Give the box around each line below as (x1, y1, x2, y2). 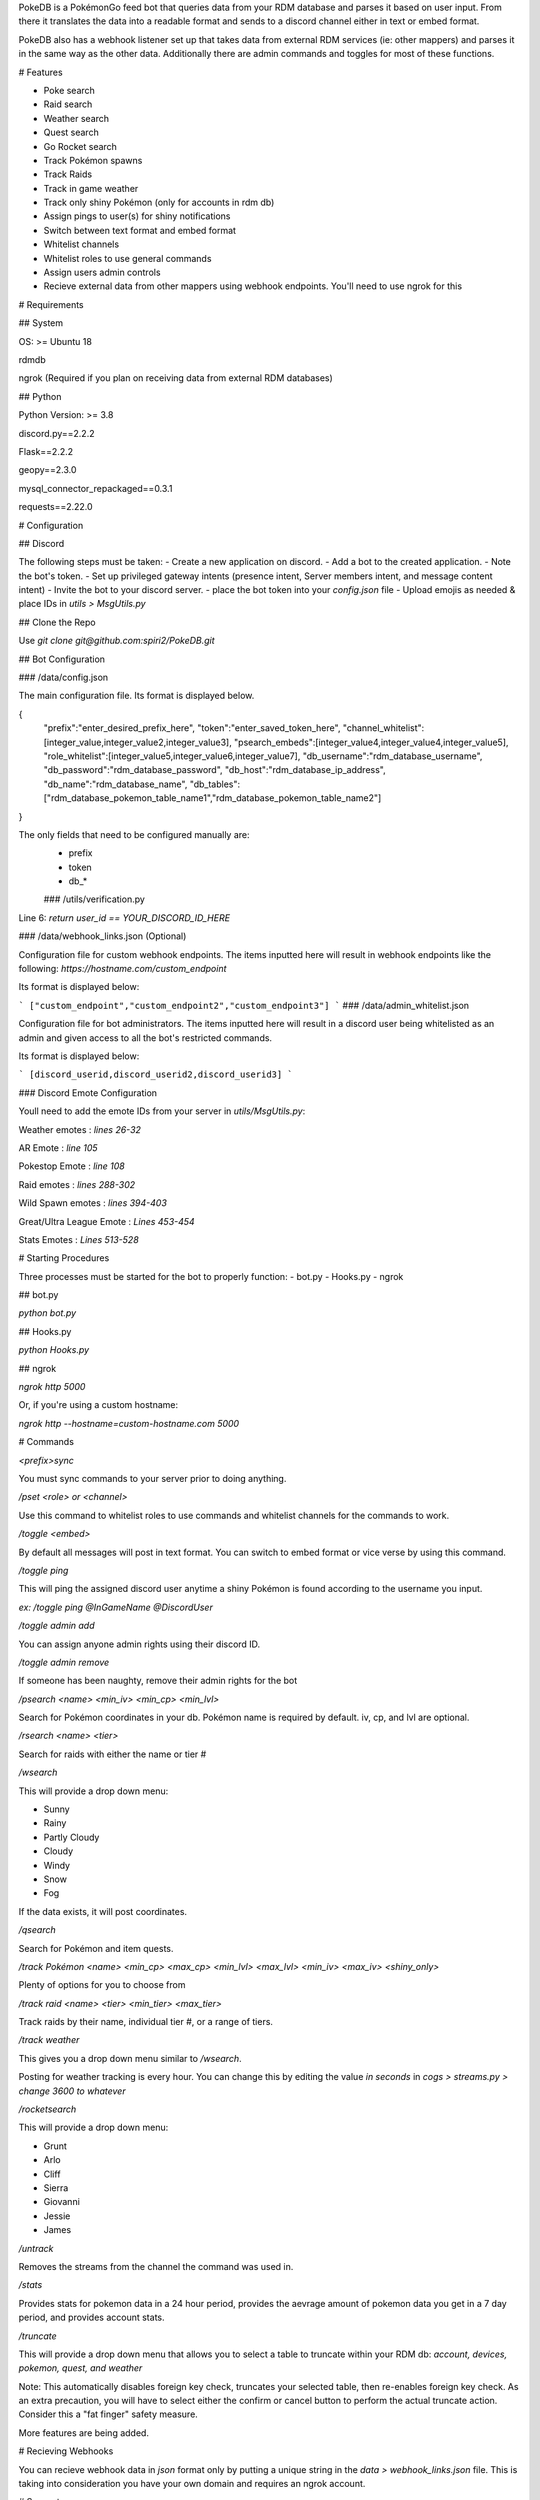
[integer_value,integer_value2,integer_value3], (43, 736, 232, 748)
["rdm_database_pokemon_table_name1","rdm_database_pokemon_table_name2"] (43, 792, 382, 804)
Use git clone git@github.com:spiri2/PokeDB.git (18, 635, 215, 647)
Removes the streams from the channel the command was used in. (18, 2260, 294, 2272)
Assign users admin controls (43, 266, 161, 279)
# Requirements (18, 298, 84, 310)
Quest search (43, 126, 99, 139)
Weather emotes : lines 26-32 (18, 1123, 142, 1135)
